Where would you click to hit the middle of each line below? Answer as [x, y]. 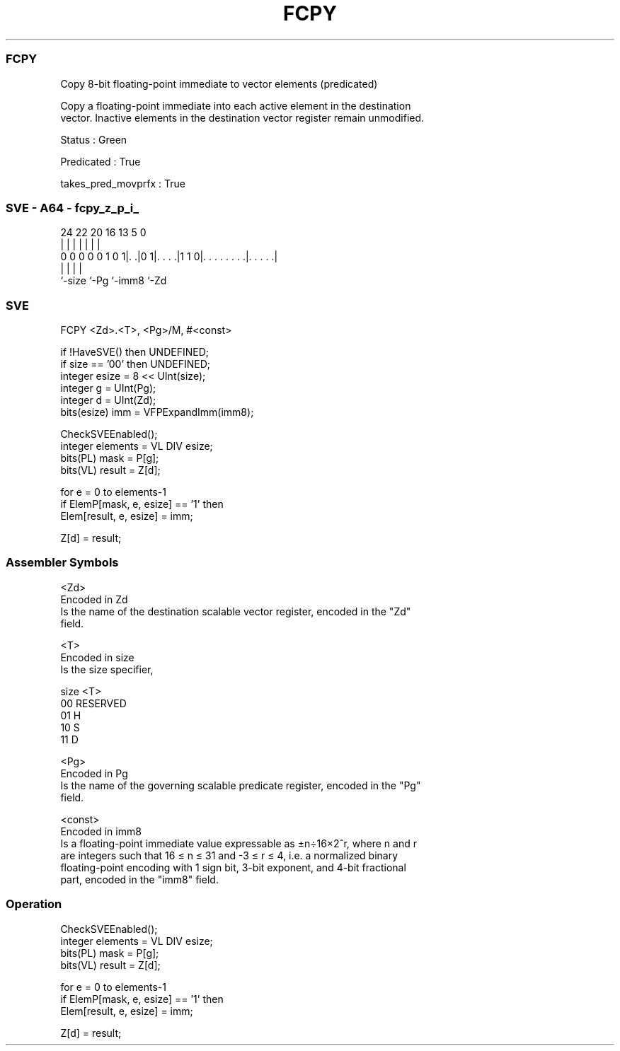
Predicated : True [101, 161]
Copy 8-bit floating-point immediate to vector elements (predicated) [219, 83]
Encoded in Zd [94, 599]
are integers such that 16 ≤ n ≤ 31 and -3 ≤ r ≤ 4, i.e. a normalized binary [229, 855]
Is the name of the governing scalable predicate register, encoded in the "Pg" [241, 785]
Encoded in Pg [94, 773]
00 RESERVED [93, 703]
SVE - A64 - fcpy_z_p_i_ [72, 208]
